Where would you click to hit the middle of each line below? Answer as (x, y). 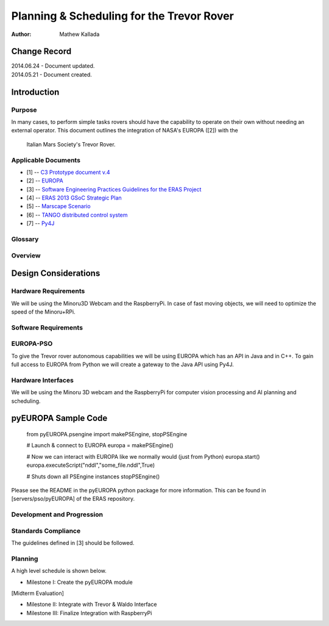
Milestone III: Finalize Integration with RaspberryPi (89, 613)
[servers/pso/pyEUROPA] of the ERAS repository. (73, 499)
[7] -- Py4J (41, 223)
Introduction (35, 92)
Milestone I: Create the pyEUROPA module (80, 582)
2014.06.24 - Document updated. (53, 66)
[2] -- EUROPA (45, 181)
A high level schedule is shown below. (59, 571)
